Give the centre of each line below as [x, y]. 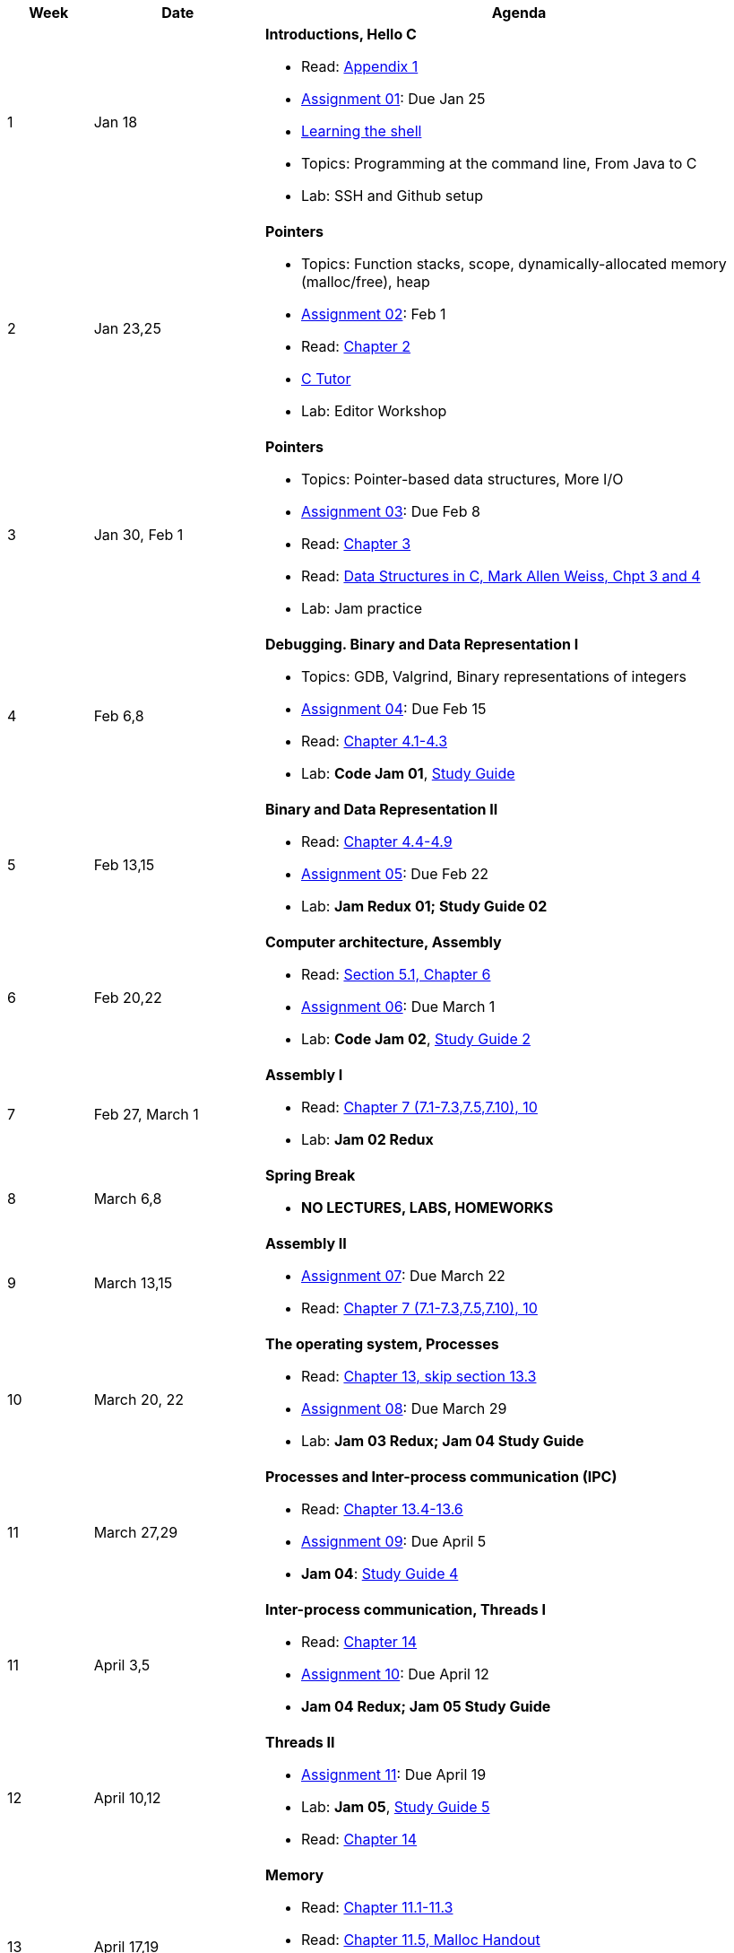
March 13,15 [133, 1283]
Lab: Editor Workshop [374, 411]
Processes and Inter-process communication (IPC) [441, 1477]
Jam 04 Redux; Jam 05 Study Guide [426, 1706]
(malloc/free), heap [365, 282]
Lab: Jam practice [362, 608]
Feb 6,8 [119, 716]
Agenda [519, 13]
